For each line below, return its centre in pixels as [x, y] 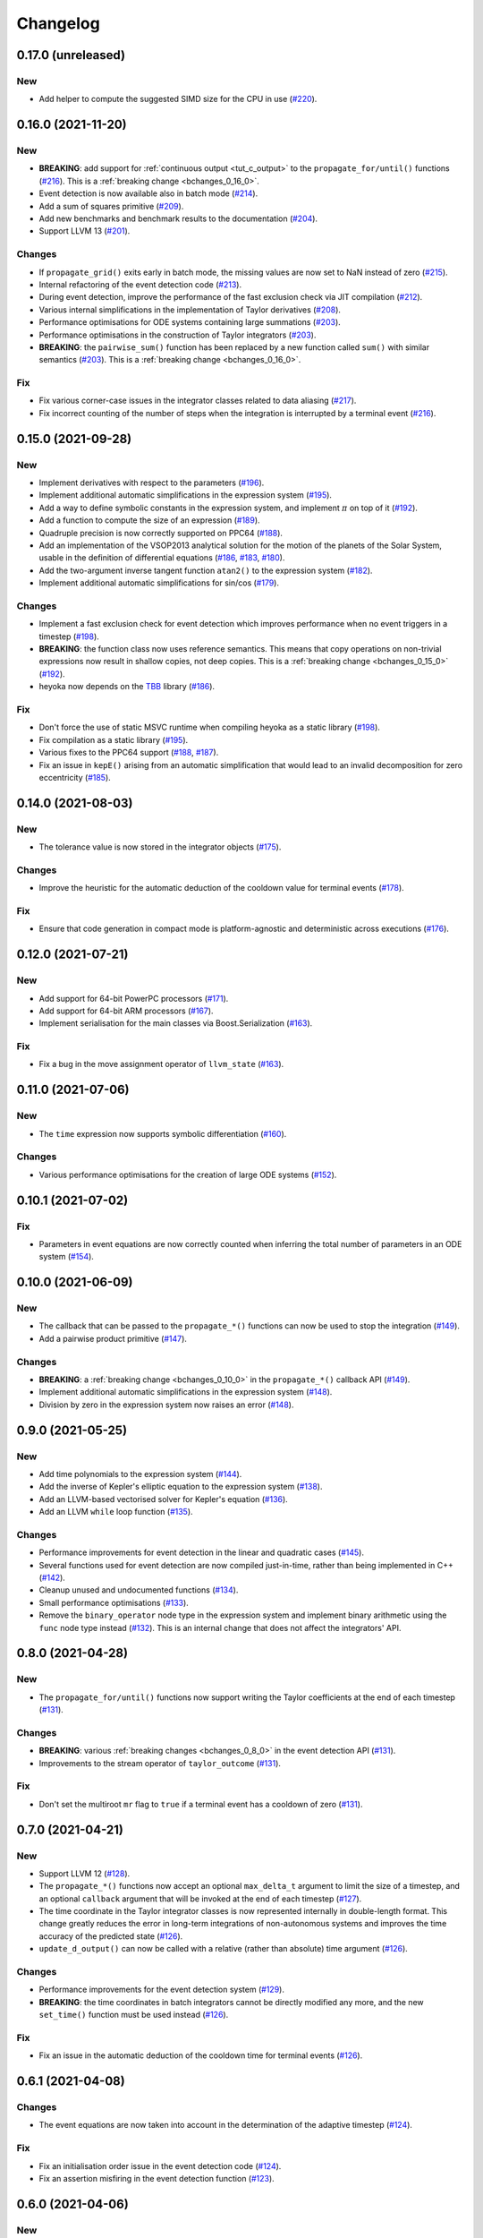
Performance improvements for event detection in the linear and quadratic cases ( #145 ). [201, 1552]
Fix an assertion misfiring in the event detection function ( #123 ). [157, 2179]
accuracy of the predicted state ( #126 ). [111, 1936]
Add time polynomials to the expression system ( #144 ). [140, 1473]
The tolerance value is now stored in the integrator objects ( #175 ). [160, 847]
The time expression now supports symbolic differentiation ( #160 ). [163, 1133]
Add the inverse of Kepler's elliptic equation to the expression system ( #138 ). [181, 1487]
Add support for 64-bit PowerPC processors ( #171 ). [134, 998]
